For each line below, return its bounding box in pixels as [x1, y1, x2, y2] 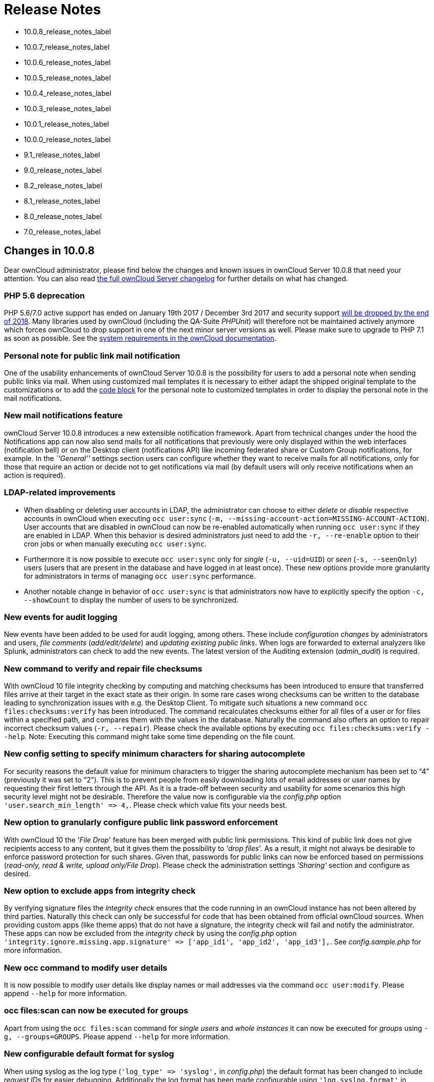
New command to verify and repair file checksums [4, 663, 202, 674]
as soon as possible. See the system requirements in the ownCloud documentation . [4, 334, 277, 343]
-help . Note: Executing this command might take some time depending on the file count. [4, 732, 295, 741]
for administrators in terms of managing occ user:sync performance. [24, 571, 256, 580]
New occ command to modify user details [4, 962, 168, 973]
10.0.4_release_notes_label [24, 88, 112, 97]
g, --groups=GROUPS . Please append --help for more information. [4, 1032, 230, 1041]
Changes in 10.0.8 [4, 244, 95, 257]
